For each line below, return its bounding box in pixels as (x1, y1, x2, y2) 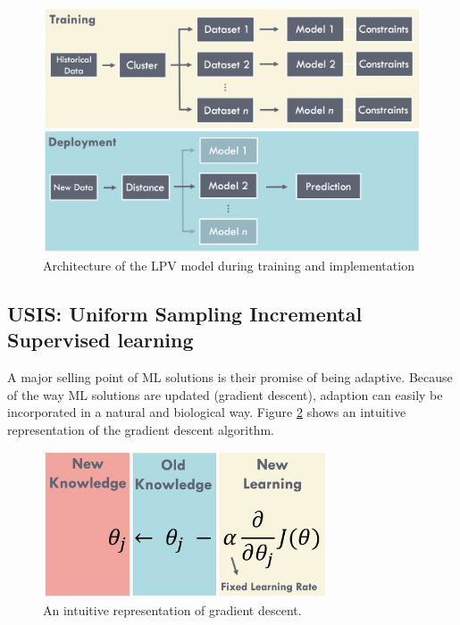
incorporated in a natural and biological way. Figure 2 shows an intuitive (7, 403, 406, 421)
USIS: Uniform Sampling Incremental (7, 299, 363, 327)
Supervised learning (7, 326, 194, 354)
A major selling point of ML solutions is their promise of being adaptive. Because (7, 368, 453, 387)
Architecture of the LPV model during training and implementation (43, 255, 414, 274)
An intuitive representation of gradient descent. (43, 600, 302, 619)
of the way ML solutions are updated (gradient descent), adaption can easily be (7, 385, 443, 404)
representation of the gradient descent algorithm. (7, 420, 274, 438)
